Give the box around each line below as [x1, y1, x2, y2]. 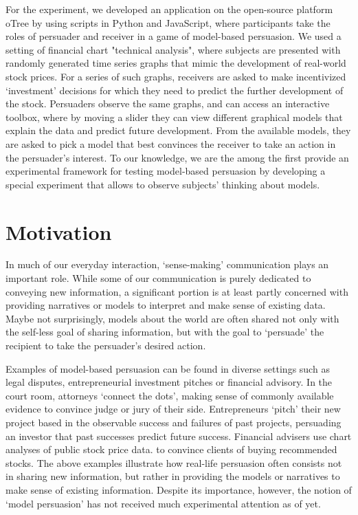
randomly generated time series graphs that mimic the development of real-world [5, 56, 346, 70]
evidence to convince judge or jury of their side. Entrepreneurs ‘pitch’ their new [5, 402, 341, 416]
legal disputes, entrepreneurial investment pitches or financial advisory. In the [5, 375, 333, 389]
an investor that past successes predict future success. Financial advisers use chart [5, 428, 352, 443]
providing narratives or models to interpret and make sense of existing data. [5, 298, 326, 312]
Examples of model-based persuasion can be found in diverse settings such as [5, 361, 330, 375]
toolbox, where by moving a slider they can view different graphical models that [5, 109, 343, 124]
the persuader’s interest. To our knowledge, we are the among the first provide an [5, 150, 349, 164]
